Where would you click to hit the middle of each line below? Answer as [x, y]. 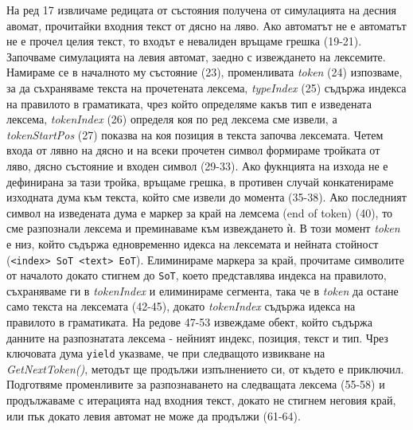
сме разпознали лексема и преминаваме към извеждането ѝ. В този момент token [203, 228]
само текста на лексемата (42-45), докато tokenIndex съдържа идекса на [181, 306]
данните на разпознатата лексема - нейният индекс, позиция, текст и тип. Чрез [197, 337]
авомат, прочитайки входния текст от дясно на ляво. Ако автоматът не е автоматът [206, 25]
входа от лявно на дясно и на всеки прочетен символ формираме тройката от [193, 150]
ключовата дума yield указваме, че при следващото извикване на [166, 353]
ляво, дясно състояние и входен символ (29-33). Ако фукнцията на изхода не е [197, 165]
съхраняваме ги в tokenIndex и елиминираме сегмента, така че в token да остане [203, 290]
